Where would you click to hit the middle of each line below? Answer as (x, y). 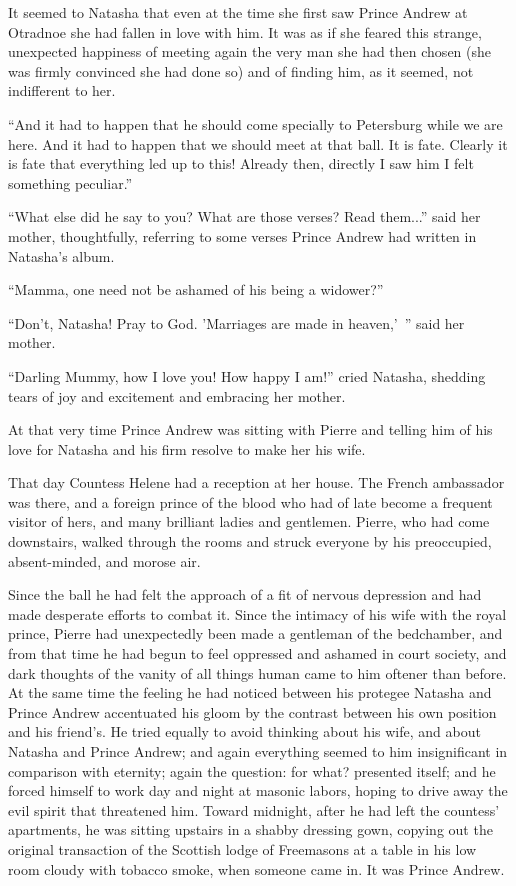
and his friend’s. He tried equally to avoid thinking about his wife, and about (244, 731)
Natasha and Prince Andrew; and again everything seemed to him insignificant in (258, 751)
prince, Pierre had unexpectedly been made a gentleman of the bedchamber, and (255, 633)
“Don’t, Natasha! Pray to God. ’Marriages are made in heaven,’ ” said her (236, 322)
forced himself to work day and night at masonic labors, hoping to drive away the (258, 790)
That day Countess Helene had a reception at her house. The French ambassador (256, 482)
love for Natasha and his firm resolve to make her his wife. (187, 448)
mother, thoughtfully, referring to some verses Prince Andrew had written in (242, 235)
